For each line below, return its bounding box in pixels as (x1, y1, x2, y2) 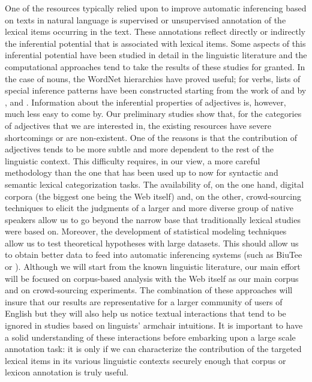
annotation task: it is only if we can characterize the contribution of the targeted (5, 342, 302, 355)
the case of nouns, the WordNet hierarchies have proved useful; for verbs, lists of (5, 72, 301, 85)
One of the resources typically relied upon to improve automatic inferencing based (5, 2, 307, 14)
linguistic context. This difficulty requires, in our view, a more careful (5, 154, 260, 167)
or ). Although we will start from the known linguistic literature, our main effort (5, 260, 301, 273)
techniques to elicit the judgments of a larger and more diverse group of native (5, 201, 294, 214)
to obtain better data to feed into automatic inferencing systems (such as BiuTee (5, 248, 302, 261)
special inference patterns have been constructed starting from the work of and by (5, 84, 307, 97)
